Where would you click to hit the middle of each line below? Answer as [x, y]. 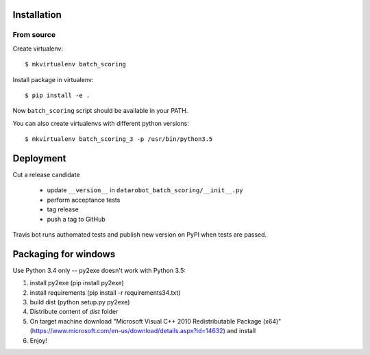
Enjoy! [39, 340]
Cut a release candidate [46, 175]
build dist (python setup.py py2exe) [80, 302]
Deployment [39, 158]
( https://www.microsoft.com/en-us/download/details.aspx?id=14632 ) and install [143, 331]
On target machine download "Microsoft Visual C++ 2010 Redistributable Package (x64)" [156, 321]
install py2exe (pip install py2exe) [77, 283]
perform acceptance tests [84, 200]
